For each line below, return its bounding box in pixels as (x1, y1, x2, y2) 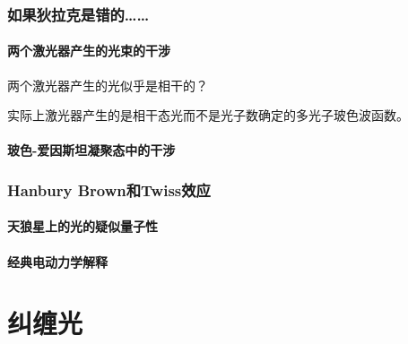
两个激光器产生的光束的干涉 (7, 41, 170, 60)
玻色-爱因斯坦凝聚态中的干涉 (7, 141, 176, 159)
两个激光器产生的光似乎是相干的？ (7, 75, 208, 94)
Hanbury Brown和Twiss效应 (7, 178, 211, 201)
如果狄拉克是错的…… (7, 3, 150, 25)
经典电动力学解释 (7, 252, 108, 271)
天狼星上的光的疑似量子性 (7, 217, 158, 236)
